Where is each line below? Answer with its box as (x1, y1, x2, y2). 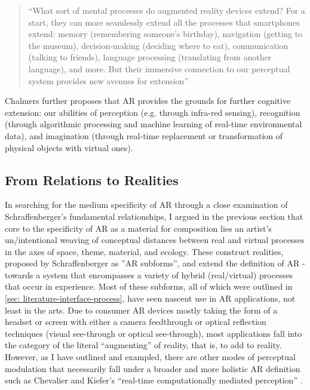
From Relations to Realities (5, 170, 179, 189)
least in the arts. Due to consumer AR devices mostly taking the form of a (5, 303, 278, 316)
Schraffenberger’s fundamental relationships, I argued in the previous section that (5, 210, 303, 222)
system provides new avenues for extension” (28, 74, 188, 87)
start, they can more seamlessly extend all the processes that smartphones (28, 16, 300, 28)
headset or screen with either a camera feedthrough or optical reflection (5, 315, 266, 328)
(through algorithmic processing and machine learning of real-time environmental (5, 118, 302, 130)
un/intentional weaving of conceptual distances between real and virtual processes (5, 234, 305, 246)
